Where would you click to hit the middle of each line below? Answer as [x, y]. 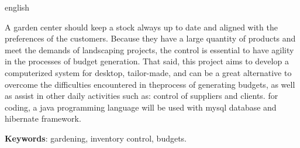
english [17, 7]
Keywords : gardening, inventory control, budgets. [96, 138]
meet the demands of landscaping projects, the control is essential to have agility [149, 49]
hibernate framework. [43, 118]
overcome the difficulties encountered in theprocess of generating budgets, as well [150, 84]
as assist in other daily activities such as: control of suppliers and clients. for [142, 96]
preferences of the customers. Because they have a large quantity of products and [150, 38]
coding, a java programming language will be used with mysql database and [141, 107]
